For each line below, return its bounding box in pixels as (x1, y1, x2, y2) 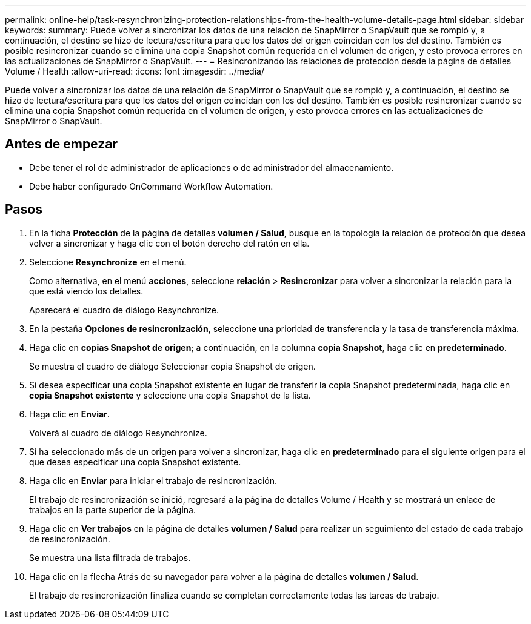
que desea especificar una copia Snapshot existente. (29, 456, 241, 467)
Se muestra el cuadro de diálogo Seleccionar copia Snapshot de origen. (29, 360, 316, 371)
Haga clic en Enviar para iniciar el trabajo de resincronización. (29, 475, 278, 486)
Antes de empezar (5, 136, 118, 152)
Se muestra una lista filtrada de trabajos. (29, 552, 191, 563)
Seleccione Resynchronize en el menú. (29, 256, 187, 267)
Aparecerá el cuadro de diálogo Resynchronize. (29, 304, 219, 315)
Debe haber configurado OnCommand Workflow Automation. (29, 181, 273, 191)
